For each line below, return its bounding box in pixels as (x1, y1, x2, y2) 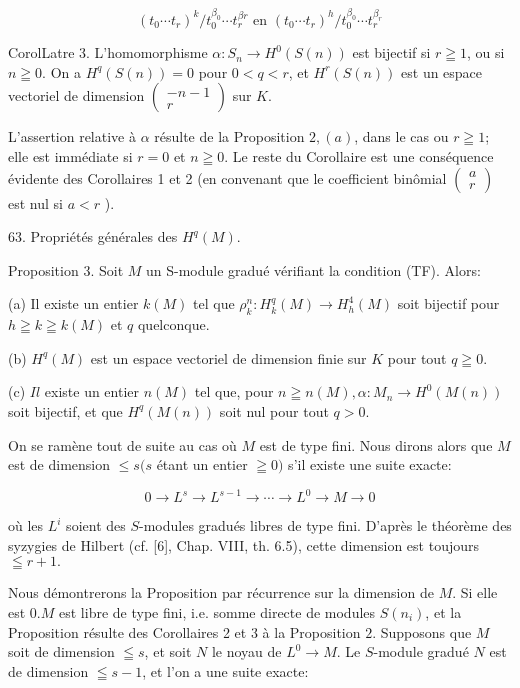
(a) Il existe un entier (8, 293, 139, 314)
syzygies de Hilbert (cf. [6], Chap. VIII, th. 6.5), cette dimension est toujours (8, 534, 480, 555)
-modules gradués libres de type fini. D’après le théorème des (139, 515, 512, 536)
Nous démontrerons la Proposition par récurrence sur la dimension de (8, 582, 434, 603)
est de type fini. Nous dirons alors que (259, 434, 493, 455)
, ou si (467, 42, 505, 63)
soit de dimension (8, 641, 115, 662)
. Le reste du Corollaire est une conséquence (224, 145, 494, 166)
